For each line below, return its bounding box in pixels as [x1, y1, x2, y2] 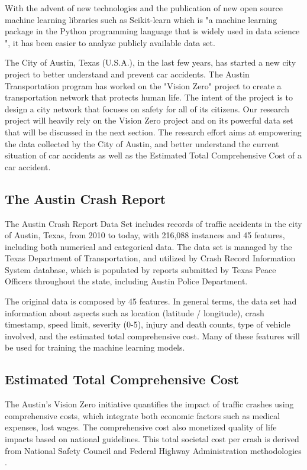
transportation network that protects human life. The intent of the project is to [5, 91, 293, 103]
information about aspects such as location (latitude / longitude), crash [5, 306, 264, 319]
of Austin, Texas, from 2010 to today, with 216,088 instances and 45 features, [5, 229, 285, 241]
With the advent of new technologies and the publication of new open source [5, 2, 283, 14]
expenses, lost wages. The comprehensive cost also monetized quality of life [5, 421, 277, 433]
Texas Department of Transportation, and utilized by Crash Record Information [5, 252, 296, 264]
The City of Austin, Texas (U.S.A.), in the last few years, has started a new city [5, 56, 296, 69]
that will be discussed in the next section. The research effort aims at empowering [5, 125, 302, 138]
